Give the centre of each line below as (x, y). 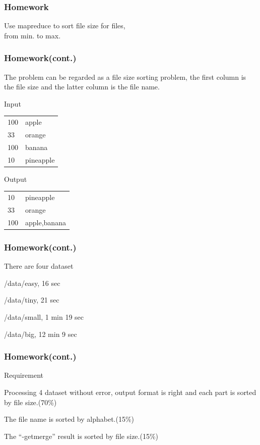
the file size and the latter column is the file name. (82, 87)
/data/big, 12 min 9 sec (41, 334)
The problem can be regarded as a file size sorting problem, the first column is (125, 77)
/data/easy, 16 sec (32, 283)
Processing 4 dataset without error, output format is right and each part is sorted (130, 392)
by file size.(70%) (30, 402)
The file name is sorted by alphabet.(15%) (69, 419)
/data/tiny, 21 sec (32, 300)
